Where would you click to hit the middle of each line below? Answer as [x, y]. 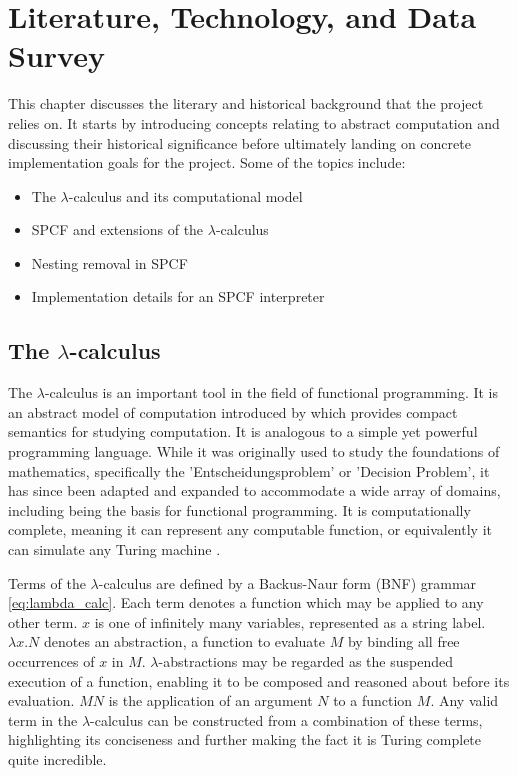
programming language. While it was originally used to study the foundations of [254, 451]
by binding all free [403, 641]
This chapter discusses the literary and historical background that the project [246, 103]
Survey [56, 55]
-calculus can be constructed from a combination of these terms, [286, 719]
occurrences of [51, 660]
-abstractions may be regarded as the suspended [305, 660]
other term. [43, 621]
